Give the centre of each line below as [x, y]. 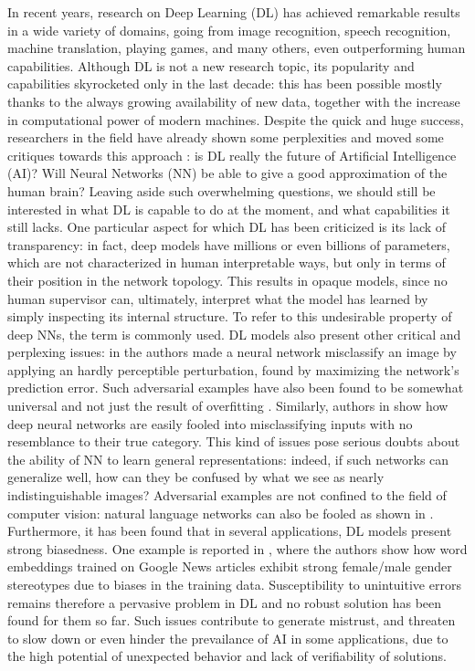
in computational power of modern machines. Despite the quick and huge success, [236, 119]
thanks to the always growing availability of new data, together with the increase [234, 101]
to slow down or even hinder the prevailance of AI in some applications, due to [228, 638]
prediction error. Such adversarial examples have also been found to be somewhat [236, 388]
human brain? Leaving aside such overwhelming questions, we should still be [222, 190]
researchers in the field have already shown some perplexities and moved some [226, 137]
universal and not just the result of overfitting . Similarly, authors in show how [228, 406]
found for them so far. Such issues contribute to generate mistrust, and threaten [232, 620]
